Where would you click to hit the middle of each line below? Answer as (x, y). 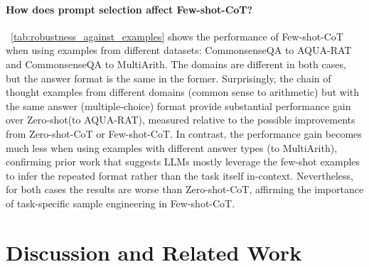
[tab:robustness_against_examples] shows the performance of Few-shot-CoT (177, 36)
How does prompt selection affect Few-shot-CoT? (129, 9)
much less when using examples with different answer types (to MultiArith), (172, 147)
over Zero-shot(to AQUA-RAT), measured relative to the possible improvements (181, 120)
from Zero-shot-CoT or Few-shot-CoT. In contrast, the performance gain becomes (184, 133)
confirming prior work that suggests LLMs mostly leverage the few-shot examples (183, 162)
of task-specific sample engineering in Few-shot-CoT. (121, 203)
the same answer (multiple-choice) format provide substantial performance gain (178, 105)
